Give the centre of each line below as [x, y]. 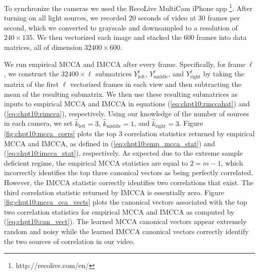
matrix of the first [31, 84]
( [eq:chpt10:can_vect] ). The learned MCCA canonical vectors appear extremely [126, 221]
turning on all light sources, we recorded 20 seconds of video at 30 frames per [122, 18]
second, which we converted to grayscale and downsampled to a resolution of [121, 27]
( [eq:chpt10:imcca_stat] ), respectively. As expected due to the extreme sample [124, 153]
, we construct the [32, 74]
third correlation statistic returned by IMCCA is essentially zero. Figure [114, 192]
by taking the [224, 74]
